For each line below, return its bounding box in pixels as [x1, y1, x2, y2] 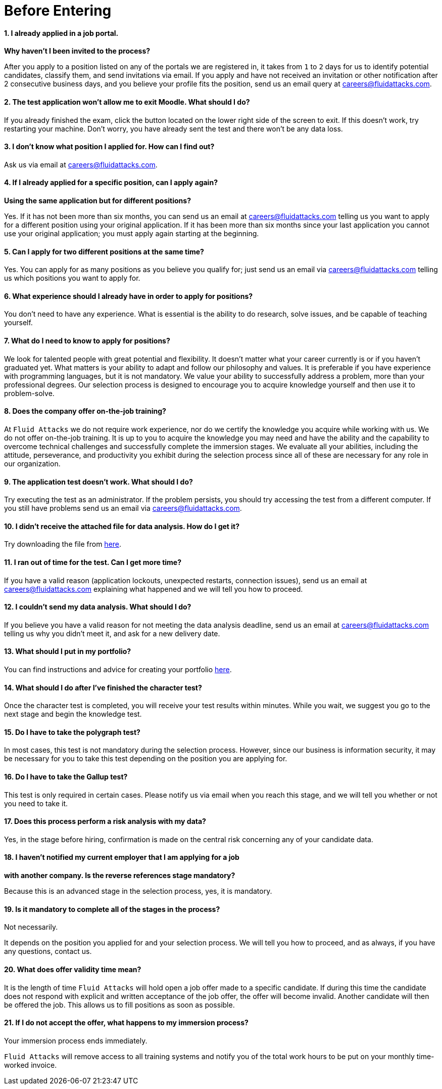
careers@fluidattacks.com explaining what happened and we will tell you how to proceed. [4, 584, 303, 593]
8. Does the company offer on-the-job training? [4, 407, 166, 416]
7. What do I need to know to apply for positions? [4, 336, 170, 345]
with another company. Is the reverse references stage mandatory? [4, 871, 235, 880]
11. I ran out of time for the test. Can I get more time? [4, 557, 182, 567]
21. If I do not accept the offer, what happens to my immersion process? [4, 1018, 249, 1027]
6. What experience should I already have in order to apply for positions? [4, 291, 253, 300]
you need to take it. [4, 799, 68, 808]
